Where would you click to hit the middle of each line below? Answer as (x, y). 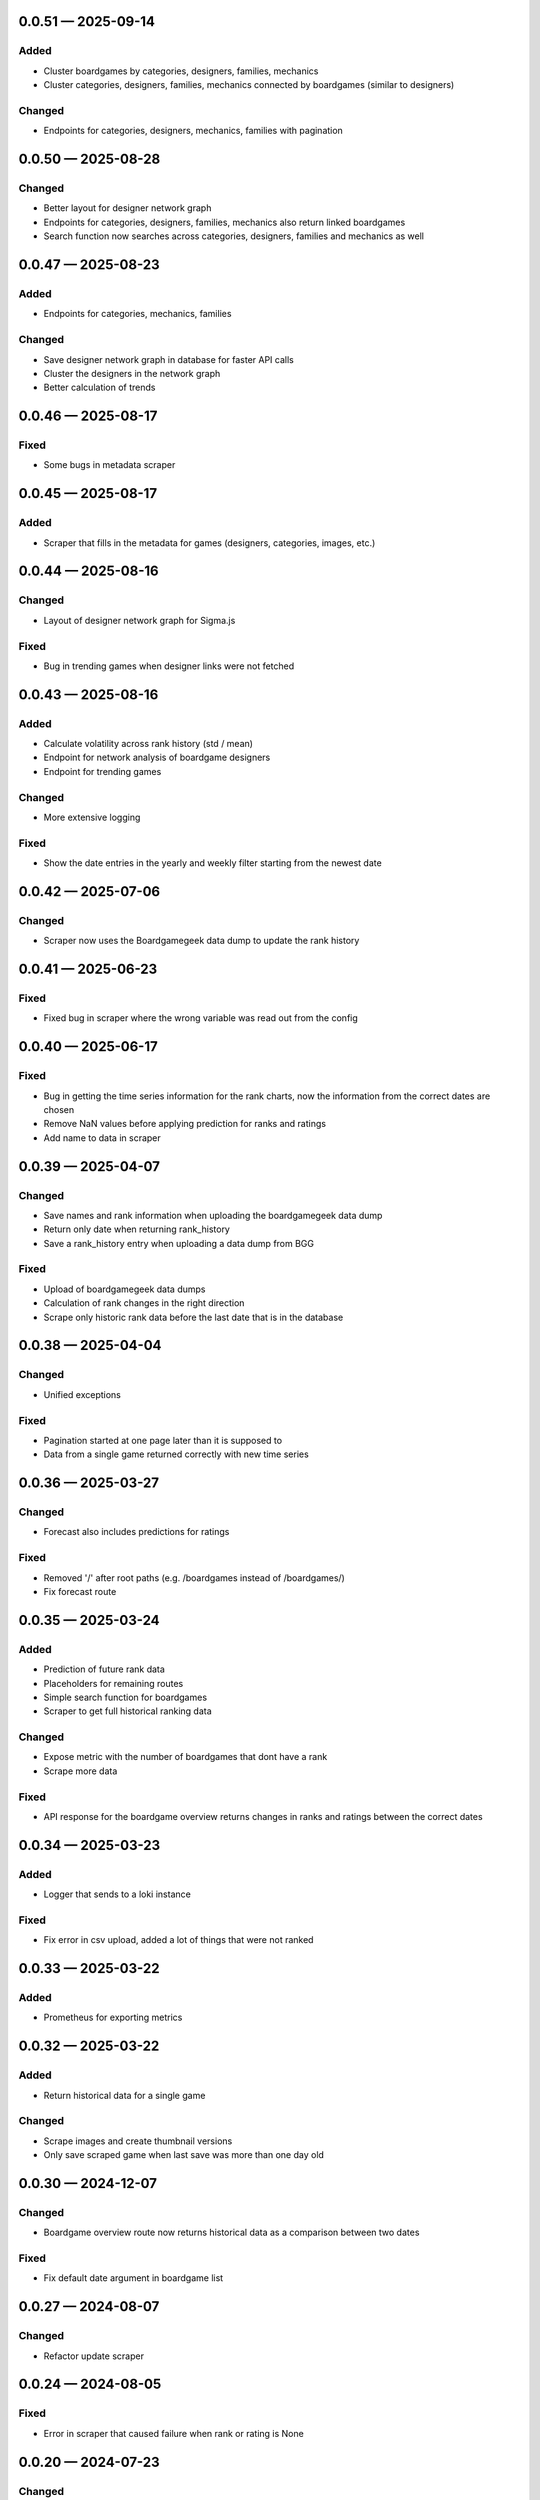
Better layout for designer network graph (127, 208)
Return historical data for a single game (124, 2095)
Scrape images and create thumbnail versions (138, 2141)
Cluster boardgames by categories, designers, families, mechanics (181, 71)
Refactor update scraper (94, 2356)
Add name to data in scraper (102, 1137)
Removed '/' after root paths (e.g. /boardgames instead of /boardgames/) (194, 1577)
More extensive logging (92, 817)
